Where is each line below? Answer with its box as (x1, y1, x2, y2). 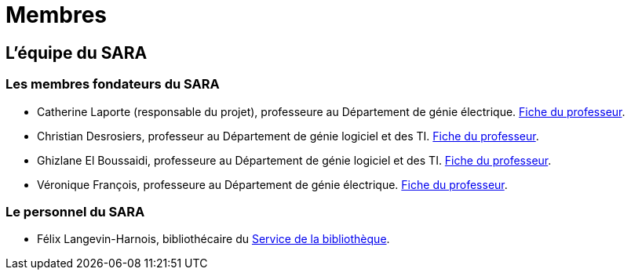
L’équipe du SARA (5, 42, 148, 63)
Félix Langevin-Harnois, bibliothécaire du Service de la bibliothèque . (37, 232, 390, 246)
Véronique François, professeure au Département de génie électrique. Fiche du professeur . (37, 177, 508, 191)
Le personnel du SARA (5, 203, 145, 220)
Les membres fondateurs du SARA (5, 76, 220, 93)
